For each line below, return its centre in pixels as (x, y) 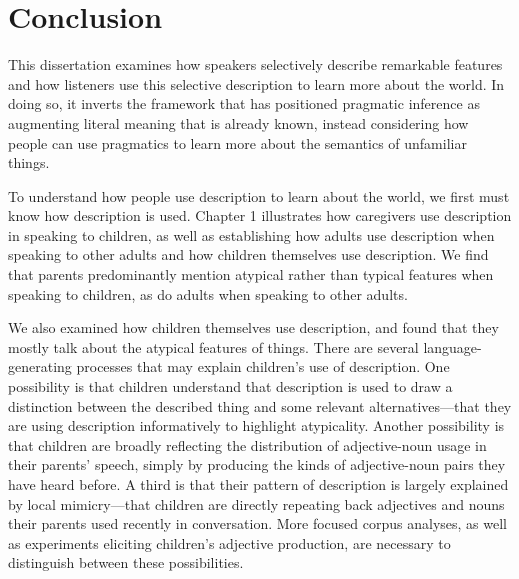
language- (452, 346)
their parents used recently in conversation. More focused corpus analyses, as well (257, 523)
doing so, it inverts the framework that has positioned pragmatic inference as (244, 103)
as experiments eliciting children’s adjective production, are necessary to (229, 542)
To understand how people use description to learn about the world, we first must (259, 195)
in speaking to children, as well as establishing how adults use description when (251, 234)
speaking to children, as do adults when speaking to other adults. (208, 293)
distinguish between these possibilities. (126, 562)
